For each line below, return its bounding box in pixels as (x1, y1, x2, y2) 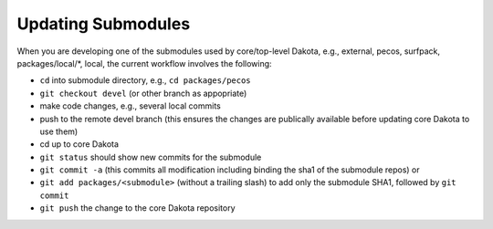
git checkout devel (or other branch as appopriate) (39, 88, 247, 99)
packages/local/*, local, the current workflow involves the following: (16, 57, 273, 68)
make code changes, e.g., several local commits (39, 100, 221, 111)
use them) (39, 126, 79, 137)
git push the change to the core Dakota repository (39, 203, 236, 213)
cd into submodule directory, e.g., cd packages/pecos (39, 75, 251, 86)
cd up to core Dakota (39, 139, 119, 150)
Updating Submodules (16, 14, 191, 34)
